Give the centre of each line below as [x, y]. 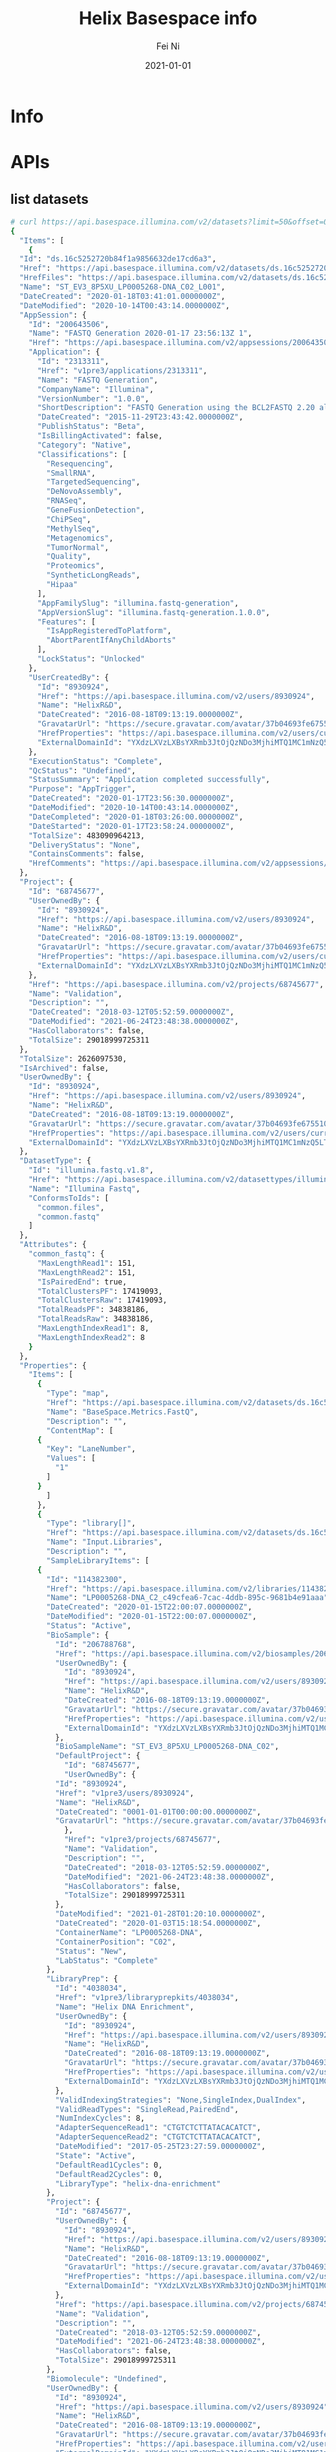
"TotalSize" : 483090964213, [86, 835]
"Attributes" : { [53, 1245]
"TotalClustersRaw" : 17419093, [102, 1300]
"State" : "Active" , [95, 2155]
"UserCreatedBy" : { [69, 677]
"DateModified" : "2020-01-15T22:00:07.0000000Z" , [151, 1617]
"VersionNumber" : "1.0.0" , [93, 398]
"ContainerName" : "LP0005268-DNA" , [128, 1932]
